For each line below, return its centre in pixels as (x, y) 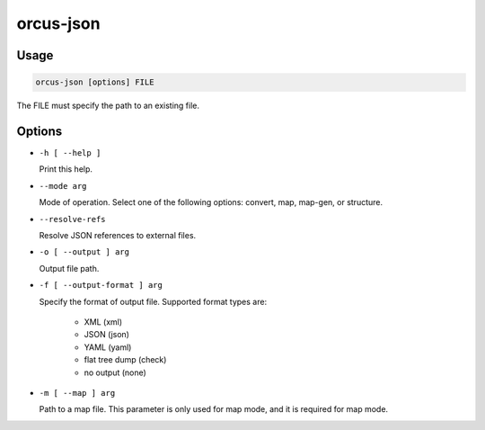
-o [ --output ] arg (84, 252)
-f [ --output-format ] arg (101, 285)
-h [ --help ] (70, 153)
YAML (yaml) (108, 347)
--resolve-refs (73, 219)
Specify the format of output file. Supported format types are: (153, 301)
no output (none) (115, 372)
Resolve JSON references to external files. (118, 235)
